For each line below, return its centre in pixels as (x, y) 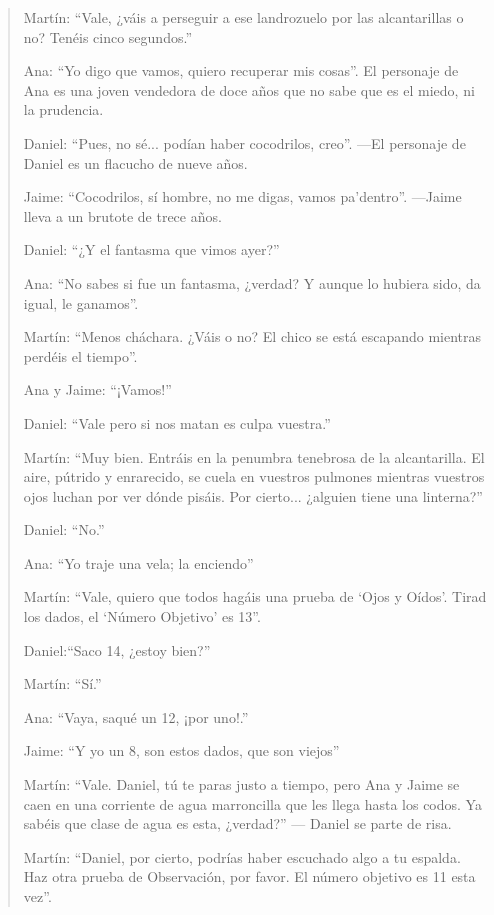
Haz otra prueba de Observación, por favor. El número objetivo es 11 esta (249, 876)
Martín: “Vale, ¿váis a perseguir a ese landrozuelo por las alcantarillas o (243, 17)
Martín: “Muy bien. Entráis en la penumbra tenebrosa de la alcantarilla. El (254, 456)
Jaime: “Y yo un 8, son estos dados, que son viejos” (181, 750)
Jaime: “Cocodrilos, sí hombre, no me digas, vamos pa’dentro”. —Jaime (242, 196)
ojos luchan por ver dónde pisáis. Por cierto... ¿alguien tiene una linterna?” (253, 495)
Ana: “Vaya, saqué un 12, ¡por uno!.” (136, 716)
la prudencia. (63, 109)
